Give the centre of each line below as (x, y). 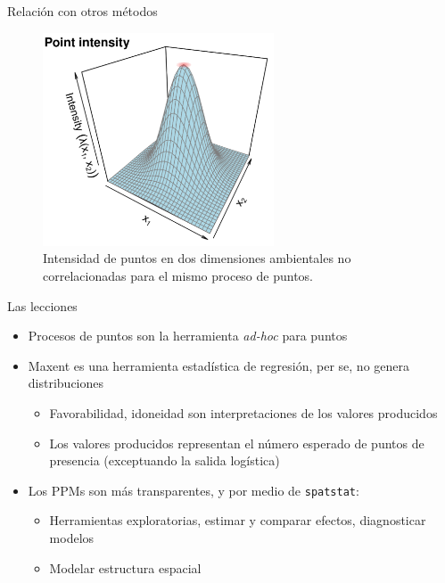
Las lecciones (42, 305)
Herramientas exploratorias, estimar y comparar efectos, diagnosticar (238, 520)
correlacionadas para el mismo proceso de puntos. (178, 275)
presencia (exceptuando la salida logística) (165, 460)
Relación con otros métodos (82, 11)
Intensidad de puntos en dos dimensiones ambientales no (197, 258)
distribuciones (66, 383)
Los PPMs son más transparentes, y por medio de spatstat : (194, 490)
